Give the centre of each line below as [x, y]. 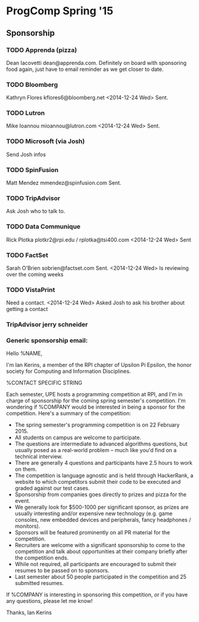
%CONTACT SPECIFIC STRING [44, 383]
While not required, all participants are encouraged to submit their [96, 564]
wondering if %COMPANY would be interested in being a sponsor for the [96, 407]
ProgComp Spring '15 [60, 11]
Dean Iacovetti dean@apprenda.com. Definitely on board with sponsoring [96, 63]
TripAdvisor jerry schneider [47, 325]
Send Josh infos [26, 154]
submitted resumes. [39, 583]
